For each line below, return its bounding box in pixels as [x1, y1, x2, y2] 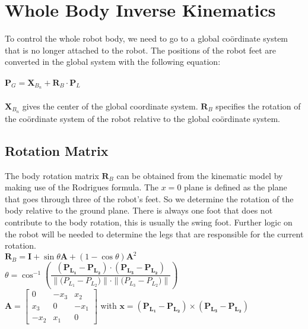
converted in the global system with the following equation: [5, 55, 221, 68]
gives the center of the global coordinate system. [22, 99, 198, 112]
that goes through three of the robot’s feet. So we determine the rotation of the [5, 192, 294, 205]
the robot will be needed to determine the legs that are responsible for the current [5, 227, 304, 240]
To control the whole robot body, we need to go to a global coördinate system [5, 32, 288, 45]
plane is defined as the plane [184, 181, 287, 193]
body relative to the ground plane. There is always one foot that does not [5, 204, 273, 217]
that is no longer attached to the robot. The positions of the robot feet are [5, 43, 276, 56]
